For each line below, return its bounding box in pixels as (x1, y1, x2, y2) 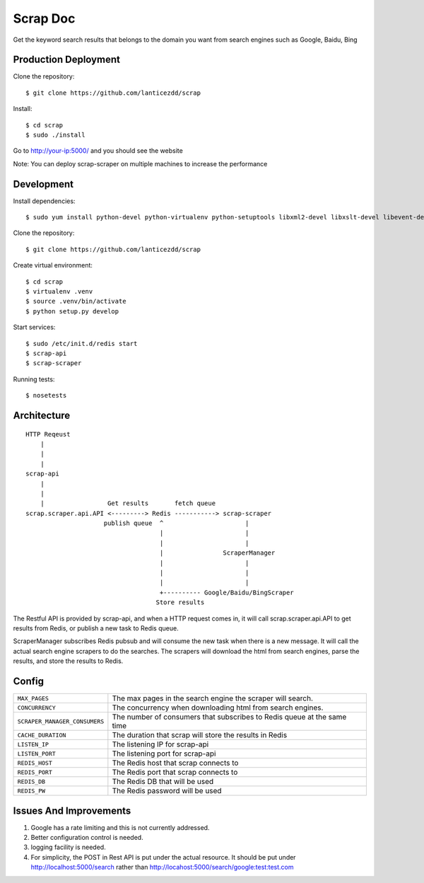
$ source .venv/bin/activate (25, 297, 126, 306)
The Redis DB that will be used (112, 777, 214, 787)
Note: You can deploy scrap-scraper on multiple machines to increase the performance (13, 159, 268, 168)
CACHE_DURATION (17, 731, 66, 739)
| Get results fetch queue (40, 500, 216, 507)
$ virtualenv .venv (25, 287, 93, 296)
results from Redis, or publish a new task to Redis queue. (13, 624, 179, 633)
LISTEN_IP (17, 740, 49, 748)
